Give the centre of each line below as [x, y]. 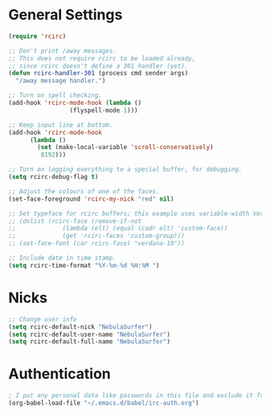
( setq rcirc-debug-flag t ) [53, 177]
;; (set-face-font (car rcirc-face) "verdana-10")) [96, 243]
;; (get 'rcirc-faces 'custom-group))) [96, 236]
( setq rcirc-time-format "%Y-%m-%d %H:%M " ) [84, 265]
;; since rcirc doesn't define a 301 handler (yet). [98, 66]
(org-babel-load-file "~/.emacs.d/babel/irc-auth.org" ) [104, 403]
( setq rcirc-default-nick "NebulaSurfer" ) [80, 327]
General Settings [65, 15]
